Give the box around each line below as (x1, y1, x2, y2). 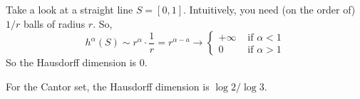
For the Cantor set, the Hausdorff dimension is (6, 78, 210, 93)
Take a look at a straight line (6, 2, 133, 16)
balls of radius (23, 16, 86, 31)
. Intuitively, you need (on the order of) (183, 2, 356, 16)
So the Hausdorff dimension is (6, 55, 137, 70)
